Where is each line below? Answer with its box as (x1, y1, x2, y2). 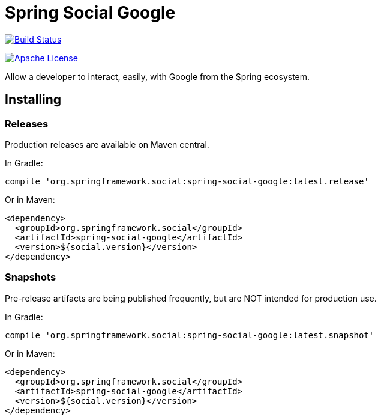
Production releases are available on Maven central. (5, 139, 209, 150)
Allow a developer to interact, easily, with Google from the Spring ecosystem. (5, 71, 310, 82)
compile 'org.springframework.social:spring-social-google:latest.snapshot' (5, 330, 374, 340)
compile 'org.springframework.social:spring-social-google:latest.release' (5, 176, 369, 186)
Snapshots (5, 271, 56, 284)
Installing (5, 92, 62, 108)
